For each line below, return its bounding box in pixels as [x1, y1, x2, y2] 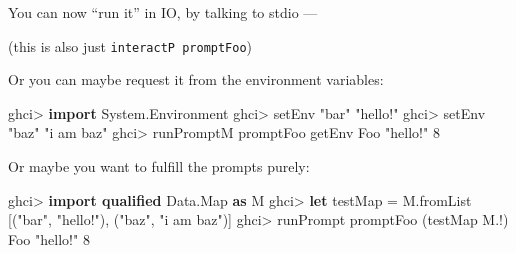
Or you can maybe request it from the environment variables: [8, 69, 384, 90]
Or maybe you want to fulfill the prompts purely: [8, 156, 310, 177]
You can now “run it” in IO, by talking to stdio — [8, 2, 318, 22]
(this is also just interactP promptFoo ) [8, 35, 253, 56]
